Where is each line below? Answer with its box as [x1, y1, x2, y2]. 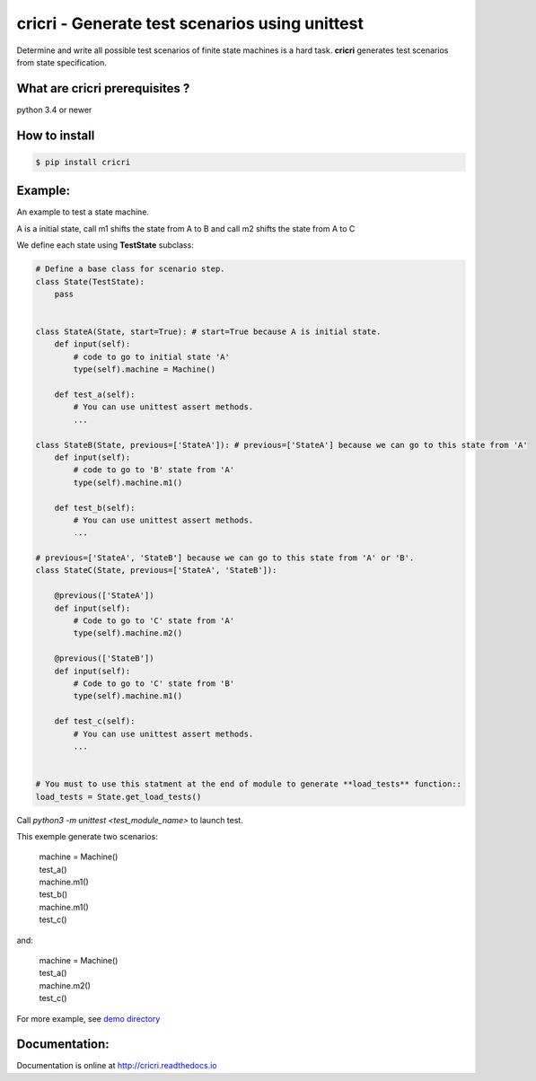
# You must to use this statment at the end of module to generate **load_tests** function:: [35, 779, 462, 789]
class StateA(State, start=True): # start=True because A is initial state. [35, 327, 382, 337]
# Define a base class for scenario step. [35, 264, 225, 274]
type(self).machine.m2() [73, 628, 183, 638]
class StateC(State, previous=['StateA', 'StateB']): [35, 566, 277, 576]
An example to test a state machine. [16, 207, 150, 217]
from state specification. [16, 57, 108, 67]
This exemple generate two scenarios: [16, 831, 159, 841]
